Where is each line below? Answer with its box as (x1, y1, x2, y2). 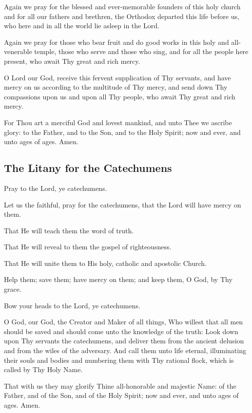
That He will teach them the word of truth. (4, 225, 134, 235)
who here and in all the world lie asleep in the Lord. (4, 20, 159, 31)
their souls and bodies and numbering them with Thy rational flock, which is (4, 355, 234, 365)
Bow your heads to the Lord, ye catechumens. (4, 300, 140, 310)
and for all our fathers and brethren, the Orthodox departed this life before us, (4, 11, 239, 21)
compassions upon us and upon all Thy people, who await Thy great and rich (4, 91, 235, 101)
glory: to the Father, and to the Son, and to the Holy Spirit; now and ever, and (4, 127, 241, 137)
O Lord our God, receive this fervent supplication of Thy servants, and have (4, 72, 231, 82)
